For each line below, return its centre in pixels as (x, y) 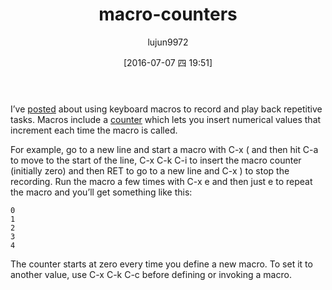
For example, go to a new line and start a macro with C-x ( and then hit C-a (164, 149)
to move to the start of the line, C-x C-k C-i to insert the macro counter (156, 160)
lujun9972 (168, 42)
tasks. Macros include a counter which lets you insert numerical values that (166, 119)
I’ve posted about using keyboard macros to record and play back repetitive (166, 109)
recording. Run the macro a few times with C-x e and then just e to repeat (161, 181)
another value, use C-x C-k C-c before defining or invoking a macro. (151, 274)
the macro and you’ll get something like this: (101, 192)
